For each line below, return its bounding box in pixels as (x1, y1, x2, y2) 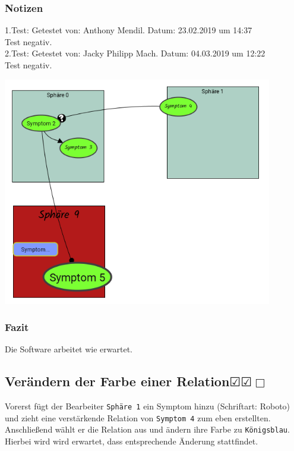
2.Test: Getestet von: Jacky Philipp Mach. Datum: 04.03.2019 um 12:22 (5, 47, 265, 59)
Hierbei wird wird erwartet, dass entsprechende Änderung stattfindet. (5, 435, 258, 447)
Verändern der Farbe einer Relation (5, 372, 230, 390)
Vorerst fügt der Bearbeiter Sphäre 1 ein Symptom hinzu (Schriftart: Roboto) (5, 400, 290, 412)
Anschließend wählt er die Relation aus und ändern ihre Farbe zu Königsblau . (5, 423, 290, 436)
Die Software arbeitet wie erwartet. (5, 343, 132, 355)
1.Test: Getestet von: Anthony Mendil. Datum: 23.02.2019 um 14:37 (5, 24, 252, 36)
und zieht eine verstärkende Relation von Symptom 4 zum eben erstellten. (5, 411, 271, 424)
